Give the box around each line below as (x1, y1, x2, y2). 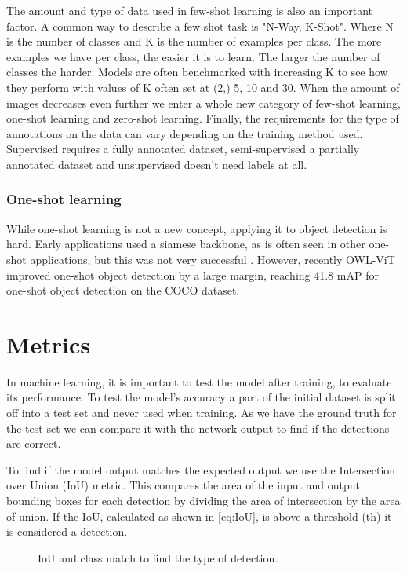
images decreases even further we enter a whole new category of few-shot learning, (6, 94, 401, 111)
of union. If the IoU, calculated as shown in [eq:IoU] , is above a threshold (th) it (6, 507, 392, 524)
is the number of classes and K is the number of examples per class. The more (6, 33, 382, 49)
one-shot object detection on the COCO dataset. (6, 282, 240, 298)
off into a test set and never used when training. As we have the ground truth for (6, 404, 397, 421)
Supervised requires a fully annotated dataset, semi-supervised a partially (6, 141, 360, 157)
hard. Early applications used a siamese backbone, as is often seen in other (6, 236, 365, 252)
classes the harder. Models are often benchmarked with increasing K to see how (6, 64, 388, 80)
